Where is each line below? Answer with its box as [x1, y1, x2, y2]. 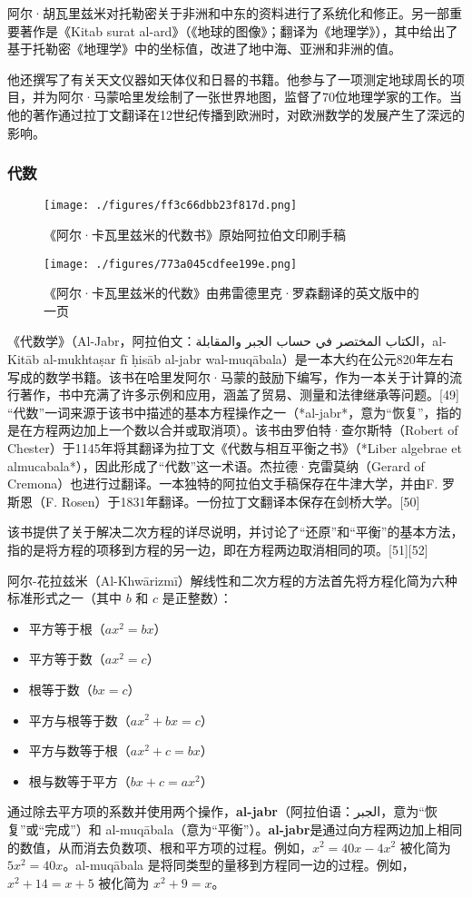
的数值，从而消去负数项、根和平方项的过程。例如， [7, 837, 312, 856]
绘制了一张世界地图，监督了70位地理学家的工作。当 [156, 87, 462, 106]
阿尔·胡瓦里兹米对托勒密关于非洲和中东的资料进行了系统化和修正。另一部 [7, 4, 449, 22]
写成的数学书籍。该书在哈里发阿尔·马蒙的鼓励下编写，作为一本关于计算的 [7, 367, 449, 386]
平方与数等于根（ [28, 741, 131, 760]
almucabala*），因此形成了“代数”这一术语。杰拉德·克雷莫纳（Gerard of [7, 456, 425, 475]
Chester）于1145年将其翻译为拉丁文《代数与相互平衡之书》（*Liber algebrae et [7, 439, 462, 458]
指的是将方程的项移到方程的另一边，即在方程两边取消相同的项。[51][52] [7, 540, 428, 558]
